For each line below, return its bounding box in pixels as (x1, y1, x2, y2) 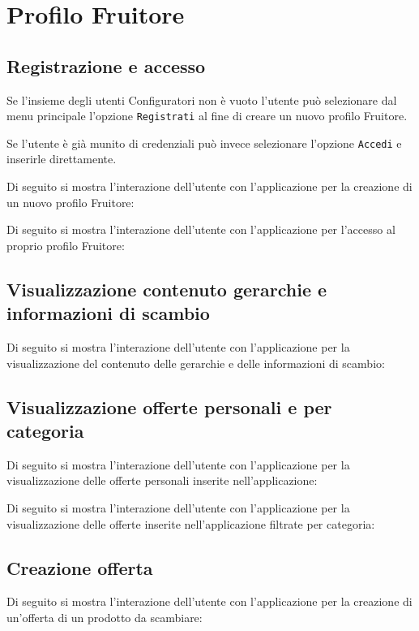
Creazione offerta (6, 555, 153, 580)
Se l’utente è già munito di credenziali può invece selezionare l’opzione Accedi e (6, 134, 402, 151)
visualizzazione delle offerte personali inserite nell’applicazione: (6, 472, 318, 489)
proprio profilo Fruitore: (6, 236, 125, 253)
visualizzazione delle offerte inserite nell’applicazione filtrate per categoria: (6, 515, 375, 532)
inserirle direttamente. (6, 150, 117, 167)
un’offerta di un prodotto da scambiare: (6, 609, 203, 625)
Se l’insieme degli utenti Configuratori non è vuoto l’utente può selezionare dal (6, 91, 397, 108)
